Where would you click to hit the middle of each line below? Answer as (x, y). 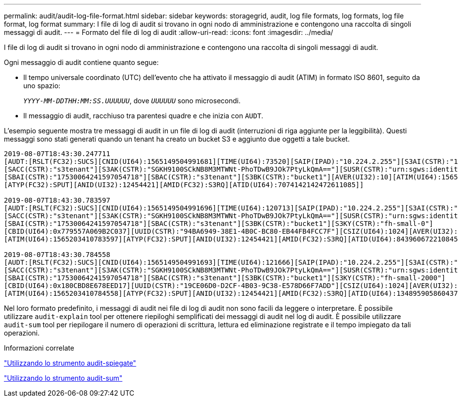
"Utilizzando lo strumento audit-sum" (63, 378)
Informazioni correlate (39, 348)
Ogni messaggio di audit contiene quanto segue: (81, 62)
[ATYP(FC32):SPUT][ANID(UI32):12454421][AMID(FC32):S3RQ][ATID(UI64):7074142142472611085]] (184, 185)
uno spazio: (42, 86)
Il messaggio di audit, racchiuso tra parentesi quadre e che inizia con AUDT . (143, 116)
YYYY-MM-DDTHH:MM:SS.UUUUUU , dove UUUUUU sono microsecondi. (132, 101)
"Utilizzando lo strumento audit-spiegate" (70, 363)
